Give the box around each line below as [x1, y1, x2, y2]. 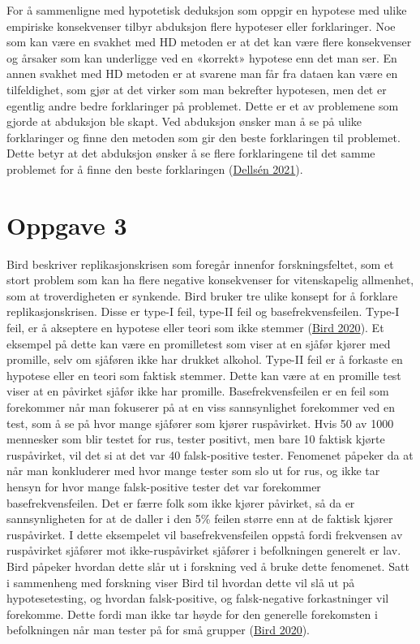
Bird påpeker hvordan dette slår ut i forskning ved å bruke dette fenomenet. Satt [6, 557, 409, 574]
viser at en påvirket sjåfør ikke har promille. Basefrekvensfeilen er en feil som [6, 383, 389, 400]
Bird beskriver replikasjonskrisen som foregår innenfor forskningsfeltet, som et [6, 255, 394, 272]
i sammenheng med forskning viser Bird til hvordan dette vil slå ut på [6, 573, 355, 590]
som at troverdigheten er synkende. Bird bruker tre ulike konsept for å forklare [6, 287, 398, 304]
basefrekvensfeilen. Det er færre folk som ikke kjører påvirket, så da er [6, 494, 355, 511]
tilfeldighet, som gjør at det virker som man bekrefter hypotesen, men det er [6, 80, 387, 97]
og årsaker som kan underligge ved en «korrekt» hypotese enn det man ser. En [6, 49, 397, 66]
